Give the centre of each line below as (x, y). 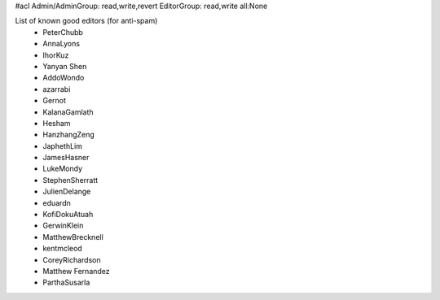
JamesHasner (66, 158)
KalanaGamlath (68, 112)
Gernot (55, 101)
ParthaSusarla (66, 283)
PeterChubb (63, 32)
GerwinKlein (63, 226)
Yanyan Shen (65, 66)
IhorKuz (56, 55)
